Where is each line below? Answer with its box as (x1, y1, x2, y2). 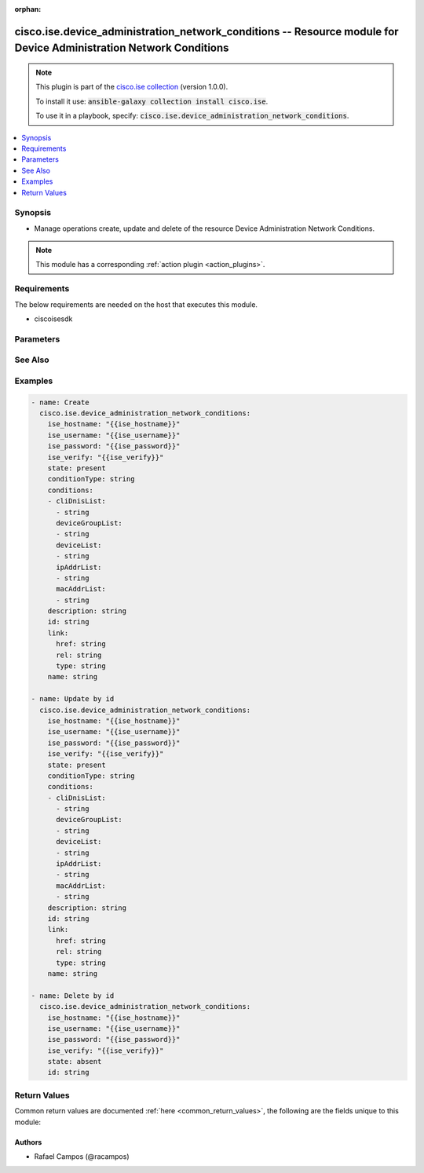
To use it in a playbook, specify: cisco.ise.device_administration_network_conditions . (35, 111, 349, 121)
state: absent (47, 1057, 102, 1066)
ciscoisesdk (34, 314, 73, 323)
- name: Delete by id (31, 991, 115, 1000)
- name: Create (31, 397, 90, 407)
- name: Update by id (31, 695, 115, 703)
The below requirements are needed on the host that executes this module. (14, 299, 258, 309)
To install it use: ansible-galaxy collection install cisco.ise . (35, 97, 269, 106)
